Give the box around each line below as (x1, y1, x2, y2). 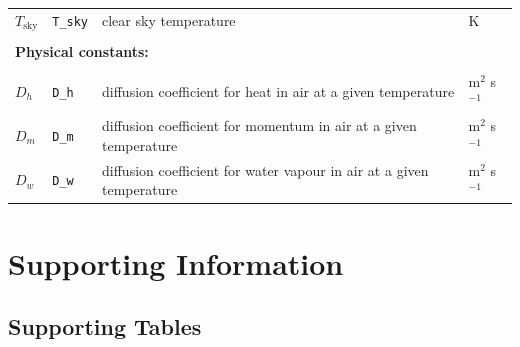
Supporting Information (8, 242, 344, 283)
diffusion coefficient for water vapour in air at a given (102, 159, 429, 180)
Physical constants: (15, 40, 149, 61)
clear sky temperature (102, 10, 236, 31)
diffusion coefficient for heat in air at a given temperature (102, 80, 455, 101)
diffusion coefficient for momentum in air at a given (102, 115, 417, 136)
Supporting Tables (8, 311, 202, 342)
